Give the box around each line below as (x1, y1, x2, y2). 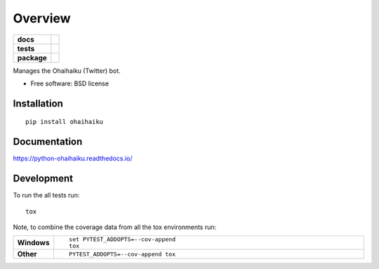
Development (13, 172, 74, 185)
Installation (13, 97, 63, 109)
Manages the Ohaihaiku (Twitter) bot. (13, 67, 121, 75)
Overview (13, 11, 71, 26)
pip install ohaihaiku (25, 118, 104, 126)
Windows (17, 238, 50, 248)
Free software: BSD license (30, 79, 109, 88)
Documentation (13, 136, 83, 148)
